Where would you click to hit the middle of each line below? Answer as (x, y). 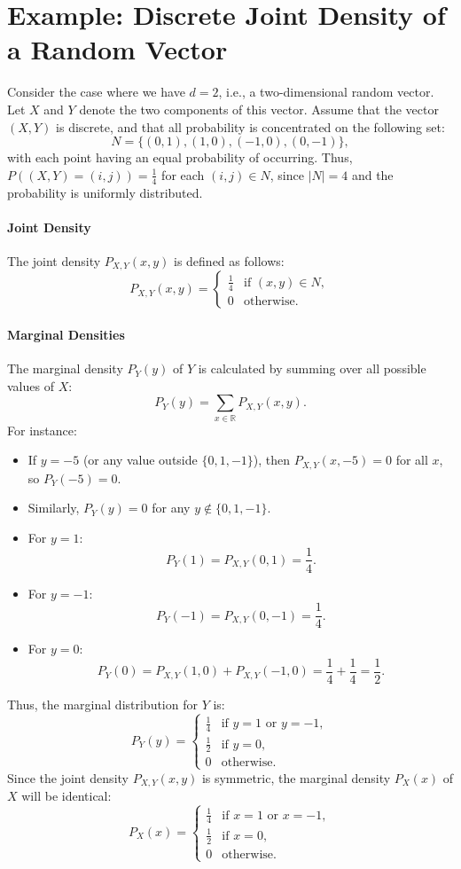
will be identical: (66, 796)
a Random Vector (117, 49)
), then (272, 460)
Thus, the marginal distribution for (102, 704)
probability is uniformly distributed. (105, 192)
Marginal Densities (66, 334)
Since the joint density (68, 777)
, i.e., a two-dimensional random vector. (326, 92)
